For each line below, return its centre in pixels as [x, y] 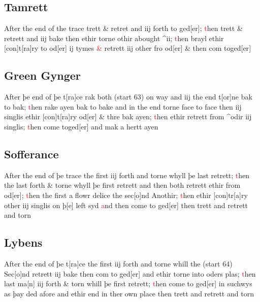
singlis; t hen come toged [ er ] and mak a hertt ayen [81, 126]
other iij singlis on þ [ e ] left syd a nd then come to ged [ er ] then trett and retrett [126, 205]
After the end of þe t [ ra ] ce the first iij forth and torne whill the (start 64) [118, 263]
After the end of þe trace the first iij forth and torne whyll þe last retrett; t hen [127, 175]
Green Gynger [42, 75]
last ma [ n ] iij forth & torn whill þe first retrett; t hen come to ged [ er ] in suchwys [128, 283]
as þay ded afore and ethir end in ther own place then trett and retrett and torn [129, 293]
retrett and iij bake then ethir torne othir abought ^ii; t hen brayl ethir [114, 38]
